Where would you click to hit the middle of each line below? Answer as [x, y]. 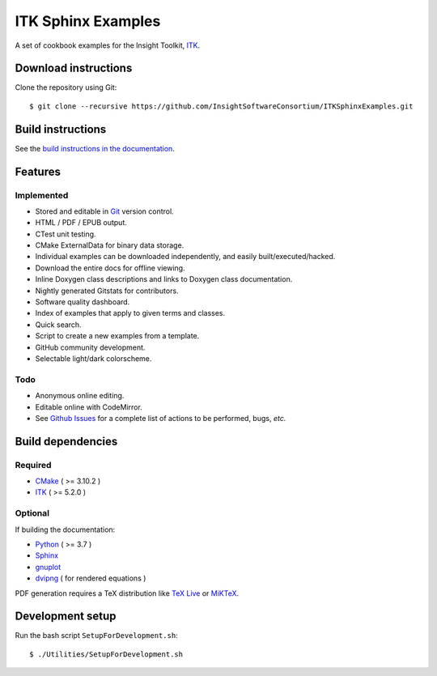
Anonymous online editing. [80, 396]
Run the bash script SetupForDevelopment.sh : [96, 636]
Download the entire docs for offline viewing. [110, 268]
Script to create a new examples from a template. [117, 336]
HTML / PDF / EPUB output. [81, 223]
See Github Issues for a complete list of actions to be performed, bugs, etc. [161, 418]
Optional [32, 513]
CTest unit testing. [66, 234]
